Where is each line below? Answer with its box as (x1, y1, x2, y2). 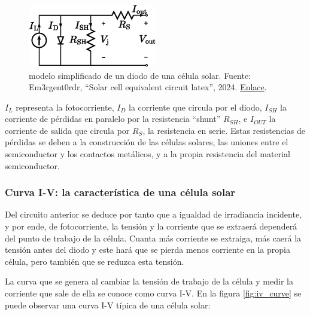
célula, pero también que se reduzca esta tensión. (5, 255, 184, 267)
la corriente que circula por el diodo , (129, 100, 262, 113)
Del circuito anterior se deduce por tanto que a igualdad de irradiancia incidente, (5, 208, 302, 221)
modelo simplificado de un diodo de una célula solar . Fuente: (29, 69, 251, 81)
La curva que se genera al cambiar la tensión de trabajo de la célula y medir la (5, 275, 293, 288)
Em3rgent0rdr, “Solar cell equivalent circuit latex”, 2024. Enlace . (29, 81, 267, 93)
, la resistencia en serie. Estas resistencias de (142, 124, 305, 136)
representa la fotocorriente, (16, 100, 114, 113)
